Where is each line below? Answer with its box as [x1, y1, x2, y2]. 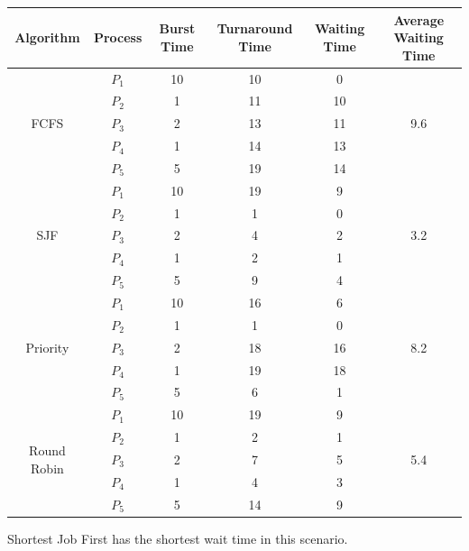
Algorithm [14, 28, 80, 47]
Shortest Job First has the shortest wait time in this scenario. [7, 528, 348, 547]
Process [93, 28, 143, 47]
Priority [25, 337, 69, 356]
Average [393, 10, 445, 29]
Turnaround [216, 19, 293, 38]
